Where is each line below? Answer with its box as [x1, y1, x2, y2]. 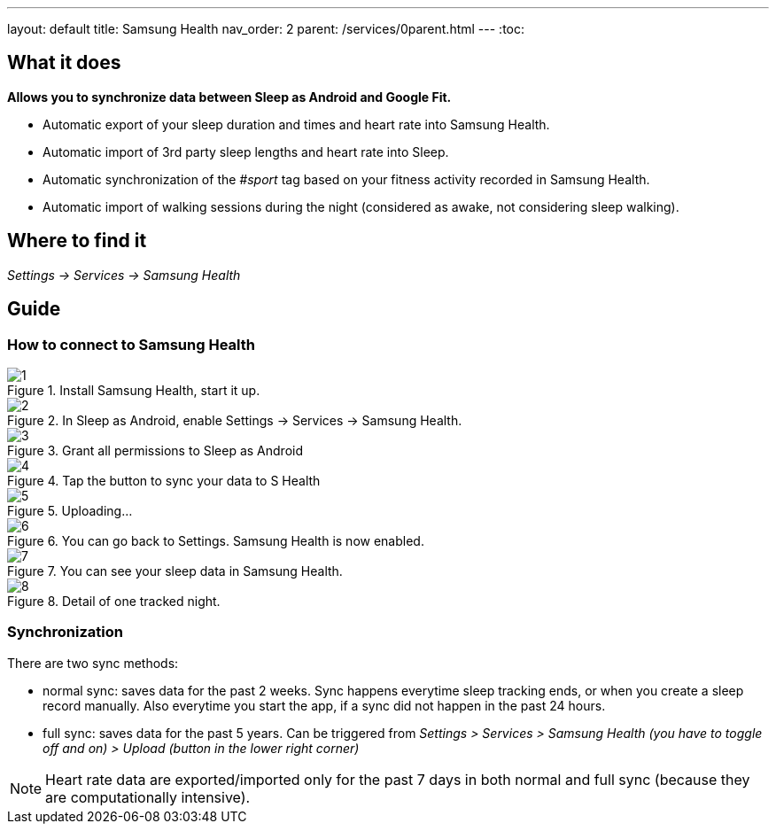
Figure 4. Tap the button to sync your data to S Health [7, 472, 321, 488]
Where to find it [7, 229, 147, 252]
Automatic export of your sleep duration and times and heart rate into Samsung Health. [43, 116, 550, 132]
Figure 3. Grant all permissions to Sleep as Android [7, 442, 304, 458]
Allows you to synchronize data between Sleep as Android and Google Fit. [7, 89, 452, 105]
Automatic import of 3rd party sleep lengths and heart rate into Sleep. [43, 144, 449, 159]
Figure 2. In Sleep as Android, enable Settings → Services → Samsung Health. [7, 412, 462, 428]
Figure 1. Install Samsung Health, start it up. [7, 382, 260, 398]
